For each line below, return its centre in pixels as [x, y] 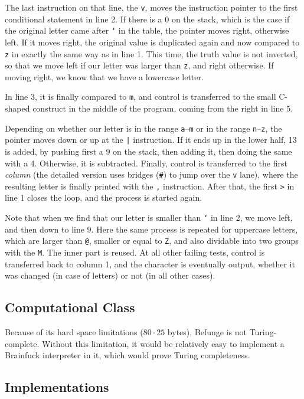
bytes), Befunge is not [207, 332]
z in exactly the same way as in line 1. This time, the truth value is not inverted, [151, 53]
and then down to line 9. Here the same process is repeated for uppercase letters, [151, 229]
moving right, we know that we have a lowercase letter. [104, 76]
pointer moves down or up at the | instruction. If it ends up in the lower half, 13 [151, 140]
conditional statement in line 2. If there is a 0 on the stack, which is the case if [147, 19]
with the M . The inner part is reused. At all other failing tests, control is [135, 252]
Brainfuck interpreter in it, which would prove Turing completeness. [128, 355]
